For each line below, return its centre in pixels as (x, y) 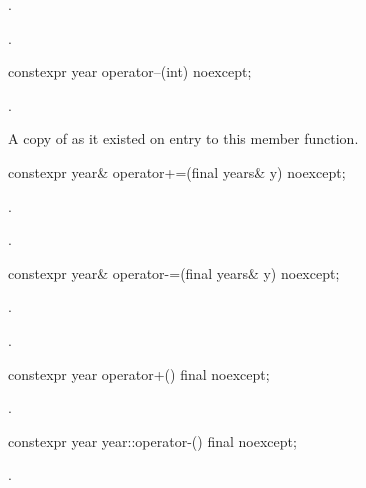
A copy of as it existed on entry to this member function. (183, 138)
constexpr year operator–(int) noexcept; (130, 71)
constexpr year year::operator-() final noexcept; (152, 440)
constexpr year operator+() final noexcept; (139, 373)
